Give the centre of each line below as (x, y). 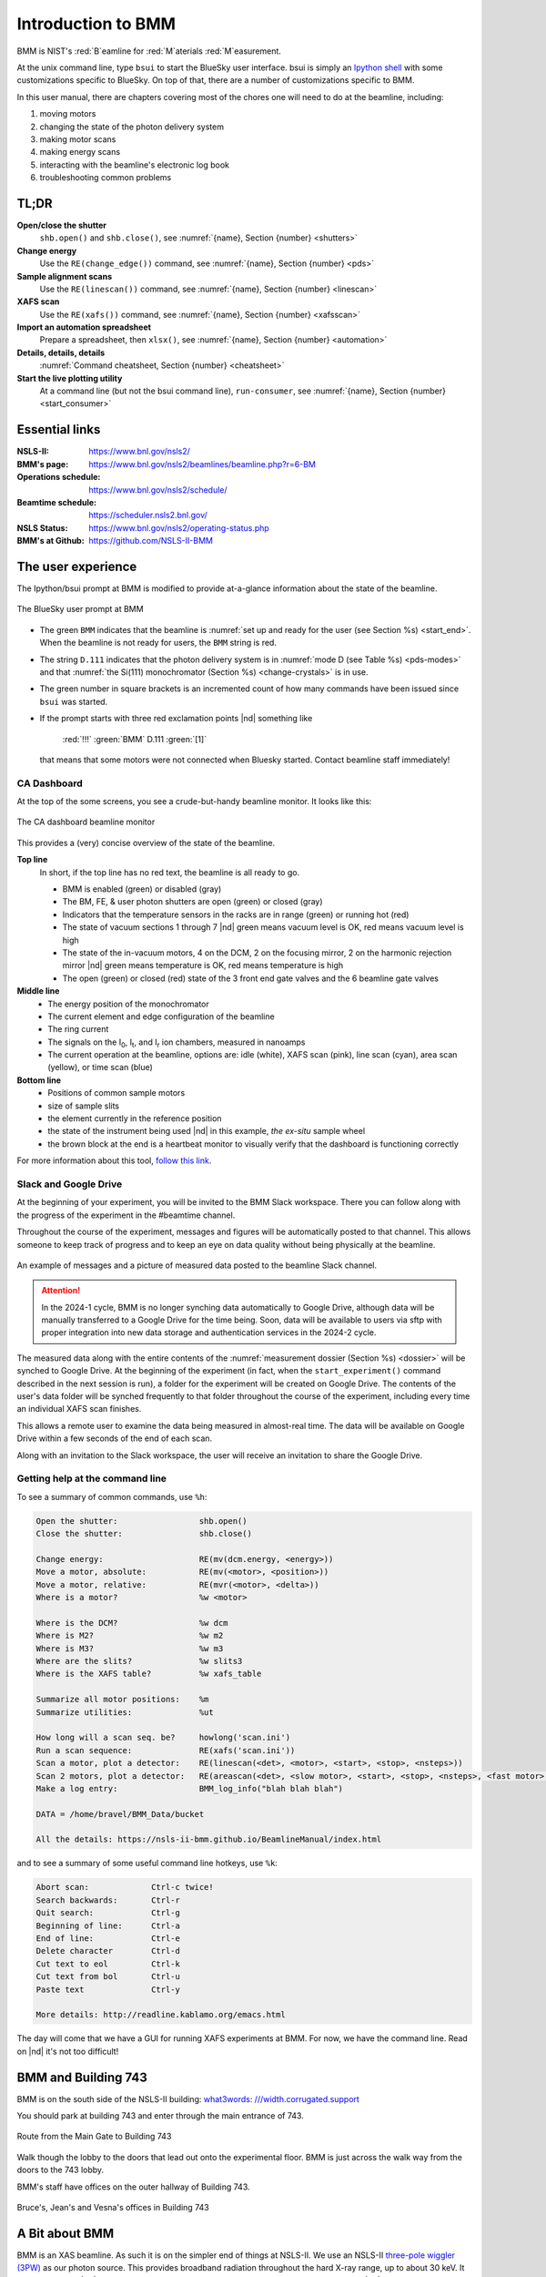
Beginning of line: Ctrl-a (108, 1925)
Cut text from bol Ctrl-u (108, 1977)
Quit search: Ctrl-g (108, 1913)
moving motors (68, 114)
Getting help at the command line (92, 1478)
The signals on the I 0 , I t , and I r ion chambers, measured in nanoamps (177, 1043)
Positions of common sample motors (116, 1093)
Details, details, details (61, 352)
